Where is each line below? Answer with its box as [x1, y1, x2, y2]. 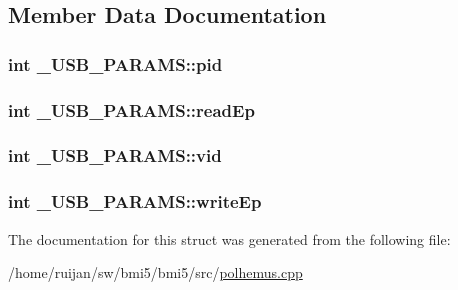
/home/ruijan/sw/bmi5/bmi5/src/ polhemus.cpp [8, 262, 303, 283]
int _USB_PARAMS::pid [8, 51, 223, 76]
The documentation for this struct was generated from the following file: [8, 228, 451, 249]
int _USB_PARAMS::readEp [8, 97, 255, 122]
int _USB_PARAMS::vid [8, 143, 222, 168]
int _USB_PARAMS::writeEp [8, 189, 262, 214]
